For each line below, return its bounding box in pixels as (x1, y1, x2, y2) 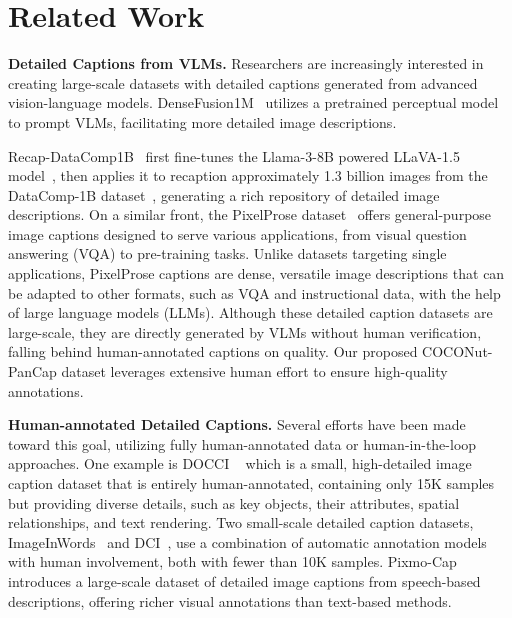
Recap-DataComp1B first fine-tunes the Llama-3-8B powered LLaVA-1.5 (8, 145, 460, 166)
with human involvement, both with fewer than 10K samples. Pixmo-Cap (8, 551, 457, 572)
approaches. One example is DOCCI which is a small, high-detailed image (8, 453, 472, 474)
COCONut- (422, 341, 493, 362)
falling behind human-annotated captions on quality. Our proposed (8, 341, 418, 362)
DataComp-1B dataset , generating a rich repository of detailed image (8, 184, 440, 205)
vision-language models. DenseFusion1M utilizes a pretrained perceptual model (8, 92, 499, 113)
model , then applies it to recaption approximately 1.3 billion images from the (8, 165, 488, 186)
